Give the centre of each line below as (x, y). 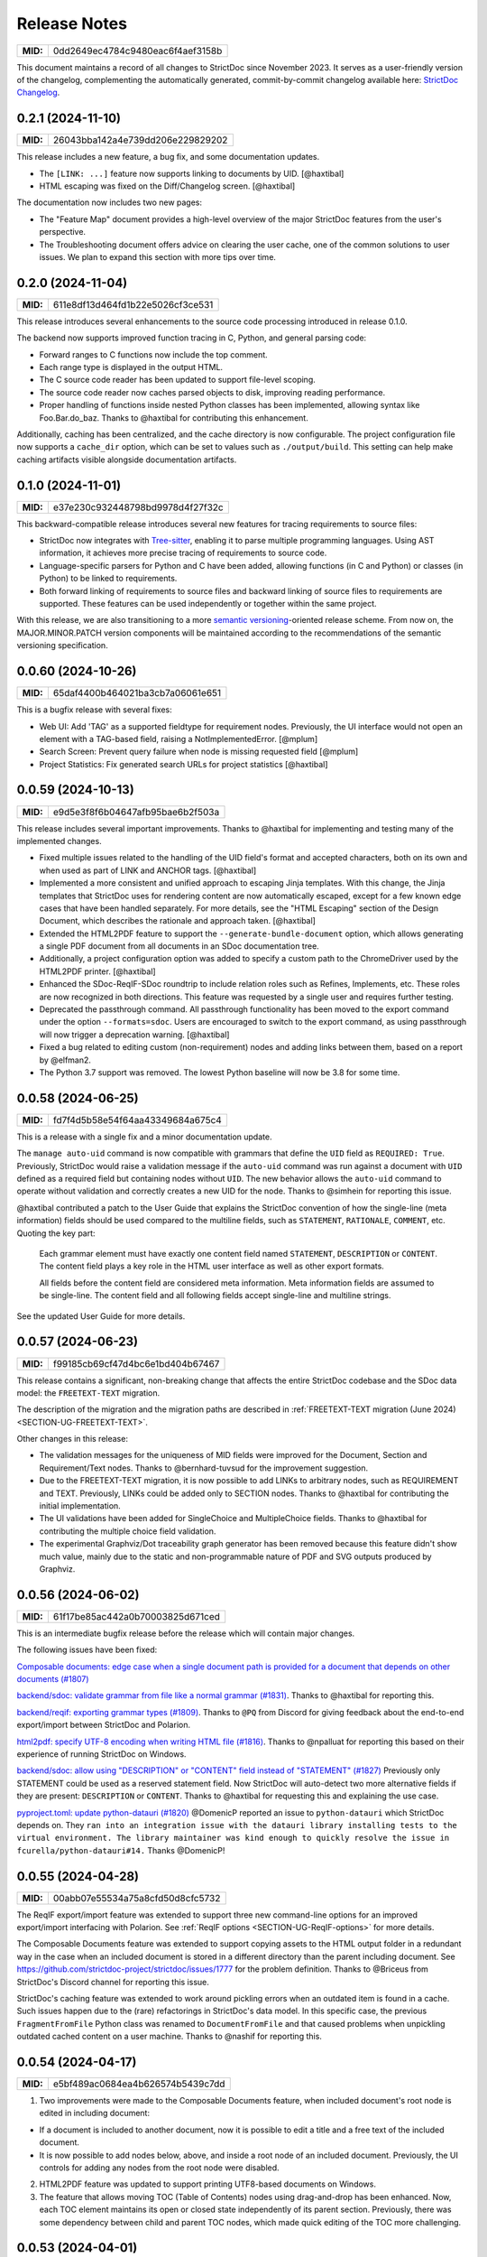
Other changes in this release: (72, 1439)
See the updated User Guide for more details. (101, 1316)
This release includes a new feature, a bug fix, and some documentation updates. (168, 157)
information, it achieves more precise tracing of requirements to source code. (183, 553)
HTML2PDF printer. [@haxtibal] (98, 971)
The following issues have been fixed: (87, 1650)
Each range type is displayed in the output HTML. (131, 367)
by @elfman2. (65, 1060)
